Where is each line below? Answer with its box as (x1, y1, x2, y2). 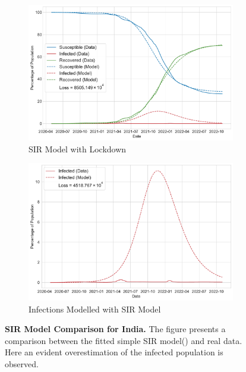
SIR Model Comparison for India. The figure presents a (5, 323, 226, 335)
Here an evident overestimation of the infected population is (5, 346, 223, 358)
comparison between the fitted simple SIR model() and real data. (5, 334, 242, 346)
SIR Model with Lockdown (29, 142, 127, 155)
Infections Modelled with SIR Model (29, 302, 161, 315)
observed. (5, 357, 39, 370)
